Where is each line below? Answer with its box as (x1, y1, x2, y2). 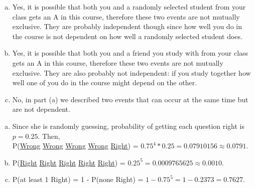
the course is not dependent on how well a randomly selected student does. (12, 31, 242, 41)
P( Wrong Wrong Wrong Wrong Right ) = (12, 140, 139, 151)
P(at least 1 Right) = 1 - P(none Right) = (12, 174, 144, 184)
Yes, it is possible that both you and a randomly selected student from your (12, 2, 246, 12)
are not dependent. (12, 104, 70, 114)
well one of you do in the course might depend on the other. (12, 77, 197, 88)
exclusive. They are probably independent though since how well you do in (12, 21, 242, 32)
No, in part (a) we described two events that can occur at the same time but (12, 94, 248, 104)
